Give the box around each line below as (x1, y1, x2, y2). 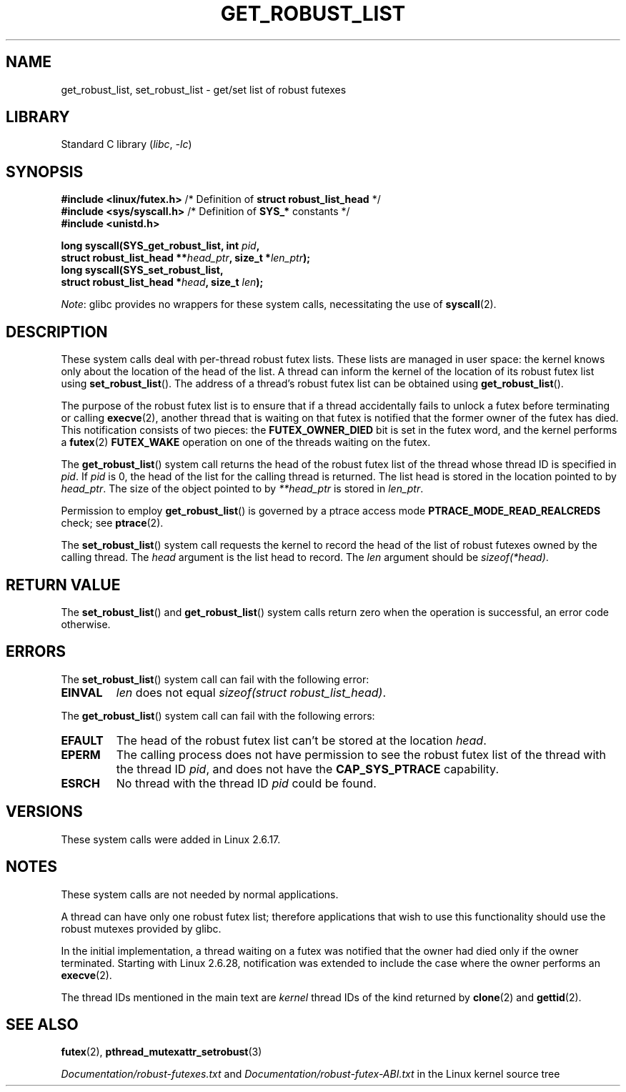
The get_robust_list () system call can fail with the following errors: (61, 709, 375, 722)
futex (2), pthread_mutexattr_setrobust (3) (61, 1046, 262, 1058)
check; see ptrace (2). (61, 517, 164, 530)
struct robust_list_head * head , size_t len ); (61, 276, 264, 289)
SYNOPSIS (6, 162, 84, 181)
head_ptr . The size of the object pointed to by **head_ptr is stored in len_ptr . (61, 482, 424, 495)
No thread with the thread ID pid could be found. (116, 775, 377, 790)
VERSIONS (6, 803, 83, 821)
